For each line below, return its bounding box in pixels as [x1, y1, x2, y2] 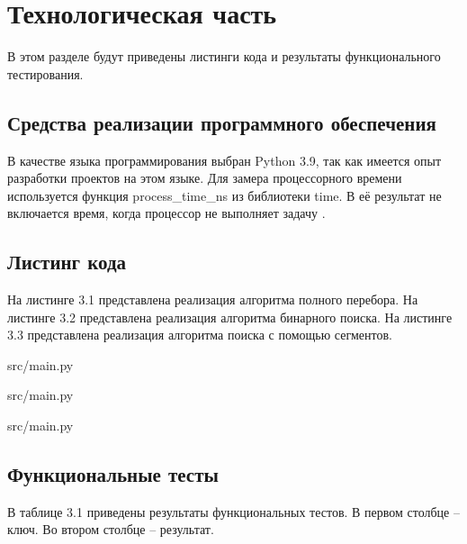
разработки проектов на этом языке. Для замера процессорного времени [7, 168, 402, 187]
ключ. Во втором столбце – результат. [7, 520, 214, 539]
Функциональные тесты [7, 460, 219, 488]
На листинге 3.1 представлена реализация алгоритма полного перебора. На [7, 290, 418, 309]
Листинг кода [7, 248, 127, 276]
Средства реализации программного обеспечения [7, 108, 436, 136]
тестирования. [7, 64, 84, 83]
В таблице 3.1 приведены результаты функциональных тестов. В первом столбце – [7, 502, 460, 521]
